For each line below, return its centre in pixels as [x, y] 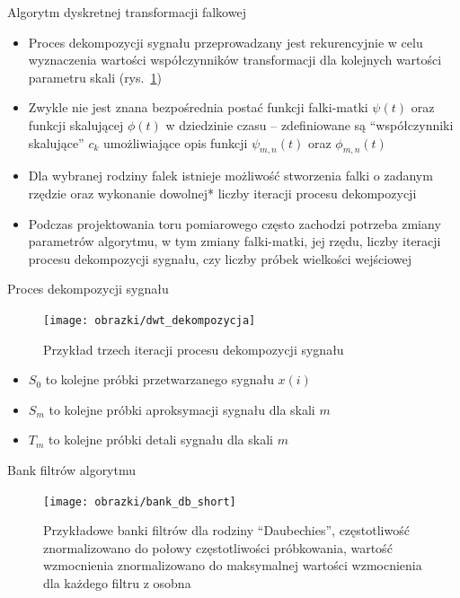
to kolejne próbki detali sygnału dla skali [161, 440]
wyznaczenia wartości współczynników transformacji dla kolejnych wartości [235, 60]
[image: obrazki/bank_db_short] [140, 501]
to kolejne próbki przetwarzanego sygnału [159, 379]
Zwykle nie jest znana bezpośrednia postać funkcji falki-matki [198, 107]
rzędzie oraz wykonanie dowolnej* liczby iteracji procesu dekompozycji [222, 193]
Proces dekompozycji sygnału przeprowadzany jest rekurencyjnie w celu [226, 42]
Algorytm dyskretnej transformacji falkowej [127, 12]
